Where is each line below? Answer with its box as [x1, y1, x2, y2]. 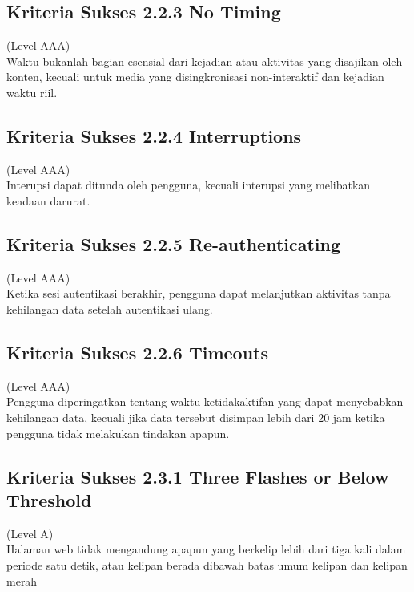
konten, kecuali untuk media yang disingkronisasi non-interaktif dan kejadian [6, 68, 384, 85]
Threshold [6, 487, 92, 512]
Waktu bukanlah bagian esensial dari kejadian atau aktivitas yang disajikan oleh [6, 52, 403, 69]
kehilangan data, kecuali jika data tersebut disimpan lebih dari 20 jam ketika [6, 408, 385, 425]
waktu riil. [6, 83, 58, 100]
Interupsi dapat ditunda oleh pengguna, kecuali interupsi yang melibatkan [6, 176, 371, 193]
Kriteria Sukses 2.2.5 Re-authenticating [6, 231, 341, 256]
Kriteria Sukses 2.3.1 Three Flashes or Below [6, 464, 389, 489]
